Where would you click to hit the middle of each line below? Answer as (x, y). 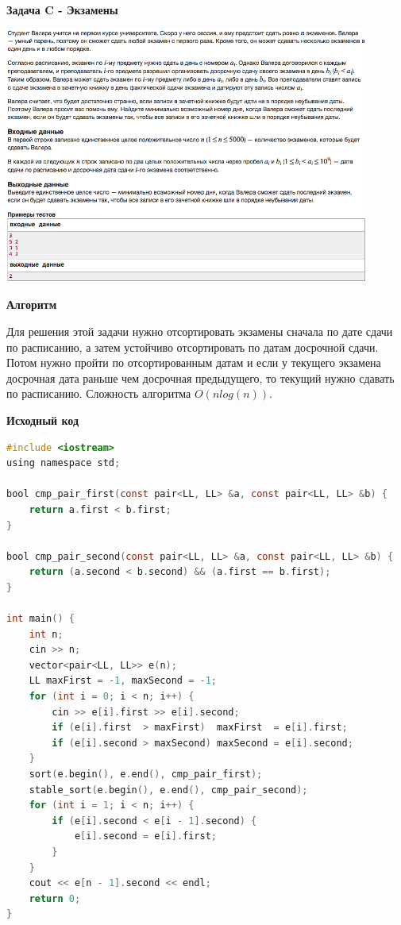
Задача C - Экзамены (62, 10)
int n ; (46, 634)
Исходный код (43, 420)
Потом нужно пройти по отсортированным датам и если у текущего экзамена (194, 362)
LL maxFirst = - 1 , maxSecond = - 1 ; (123, 681)
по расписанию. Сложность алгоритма (99, 393)
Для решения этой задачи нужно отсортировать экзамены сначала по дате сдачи (200, 331)
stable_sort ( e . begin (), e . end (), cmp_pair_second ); (168, 790)
